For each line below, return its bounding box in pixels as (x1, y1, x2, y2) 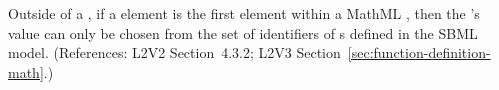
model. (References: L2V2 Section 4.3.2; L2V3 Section (8, 42, 341, 63)
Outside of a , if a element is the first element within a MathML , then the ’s (8, 3, 480, 23)
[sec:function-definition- (347, 42, 491, 63)
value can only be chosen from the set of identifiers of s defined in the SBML (8, 22, 478, 43)
